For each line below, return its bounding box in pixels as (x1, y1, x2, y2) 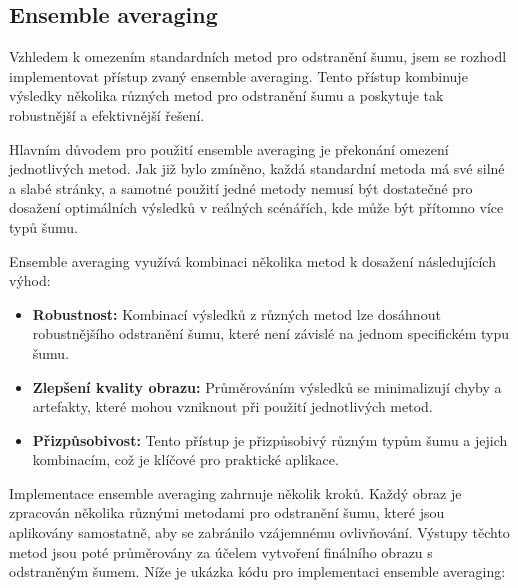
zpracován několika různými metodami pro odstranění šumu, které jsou (9, 502, 445, 523)
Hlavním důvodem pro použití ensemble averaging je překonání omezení (9, 138, 449, 159)
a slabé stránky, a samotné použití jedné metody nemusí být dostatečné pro (9, 177, 473, 198)
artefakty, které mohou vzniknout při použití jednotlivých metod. (32, 396, 433, 417)
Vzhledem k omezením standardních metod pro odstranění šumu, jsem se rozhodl (9, 46, 507, 67)
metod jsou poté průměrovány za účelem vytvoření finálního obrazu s (9, 541, 433, 562)
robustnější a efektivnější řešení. (9, 104, 205, 125)
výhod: (9, 270, 51, 291)
